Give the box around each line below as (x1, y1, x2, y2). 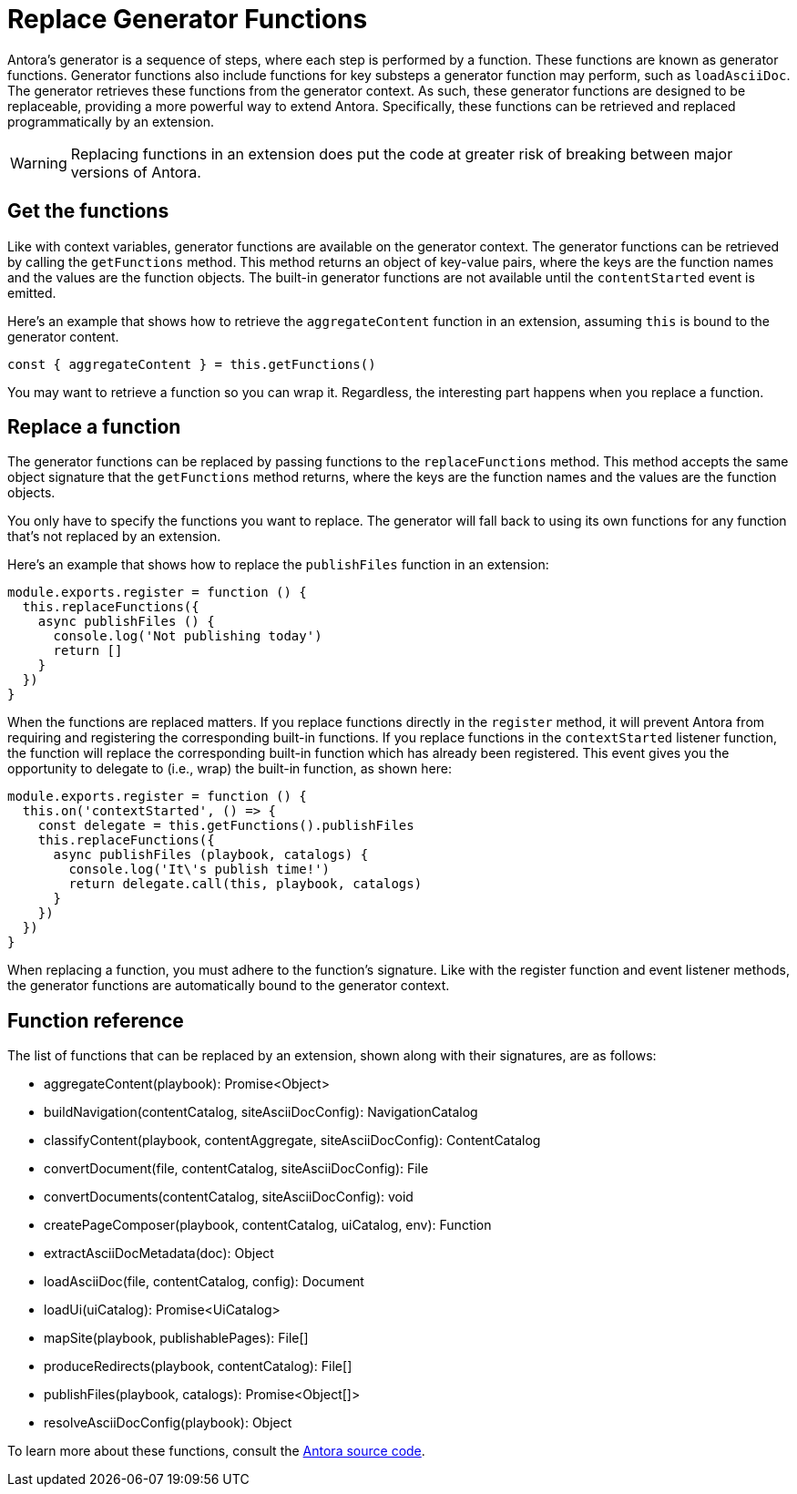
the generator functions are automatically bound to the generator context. (7, 977, 450, 994)
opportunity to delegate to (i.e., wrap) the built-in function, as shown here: (7, 761, 452, 777)
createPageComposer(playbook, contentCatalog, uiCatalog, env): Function (44, 1217, 492, 1233)
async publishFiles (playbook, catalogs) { (53, 847, 369, 863)
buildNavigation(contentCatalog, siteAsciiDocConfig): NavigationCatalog (44, 1104, 478, 1120)
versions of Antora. (70, 162, 201, 181)
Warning (10, 153, 67, 172)
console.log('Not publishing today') (53, 629, 322, 644)
